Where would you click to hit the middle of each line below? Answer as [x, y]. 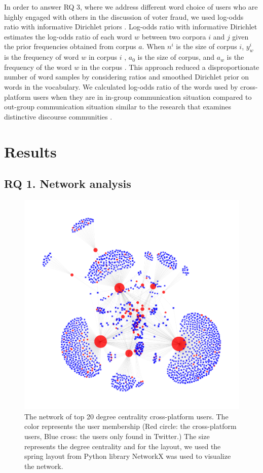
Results [30, 151]
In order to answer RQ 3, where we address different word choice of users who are [131, 7]
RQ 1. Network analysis [68, 184]
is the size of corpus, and [176, 57]
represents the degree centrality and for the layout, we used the [123, 446]
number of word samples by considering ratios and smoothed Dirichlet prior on [127, 77]
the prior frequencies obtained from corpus [70, 46]
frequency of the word [38, 67]
